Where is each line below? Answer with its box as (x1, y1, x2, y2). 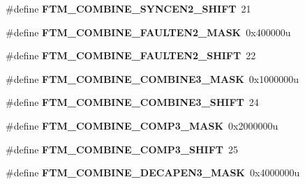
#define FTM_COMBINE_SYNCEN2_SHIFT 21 (6, 1, 251, 15)
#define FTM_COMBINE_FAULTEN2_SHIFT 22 (6, 48, 256, 63)
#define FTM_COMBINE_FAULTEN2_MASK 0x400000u (6, 24, 291, 39)
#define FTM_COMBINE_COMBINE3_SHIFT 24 (6, 95, 259, 109)
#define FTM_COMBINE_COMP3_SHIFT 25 (6, 141, 239, 156)
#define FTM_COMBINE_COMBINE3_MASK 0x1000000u (6, 71, 299, 86)
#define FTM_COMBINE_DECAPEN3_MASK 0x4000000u (6, 165, 300, 180)
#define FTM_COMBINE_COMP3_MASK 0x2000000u (6, 118, 278, 132)
